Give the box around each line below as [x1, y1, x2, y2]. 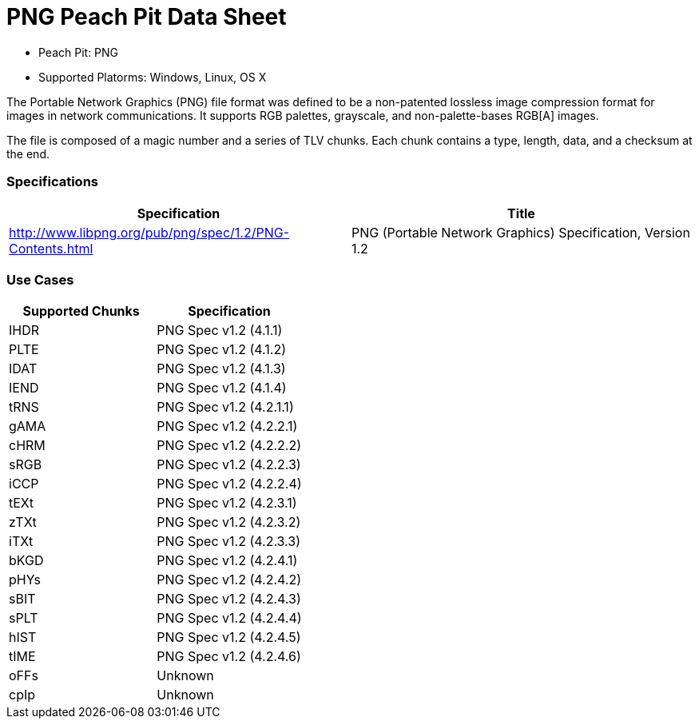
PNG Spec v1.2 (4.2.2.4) [157, 476, 302, 492]
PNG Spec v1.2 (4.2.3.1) [157, 495, 297, 512]
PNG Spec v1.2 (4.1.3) [157, 361, 286, 377]
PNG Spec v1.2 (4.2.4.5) [157, 629, 301, 646]
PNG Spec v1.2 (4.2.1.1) [157, 399, 294, 416]
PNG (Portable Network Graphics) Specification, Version [351, 224, 690, 241]
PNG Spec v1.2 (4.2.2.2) [157, 437, 301, 454]
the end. [6, 146, 50, 161]
